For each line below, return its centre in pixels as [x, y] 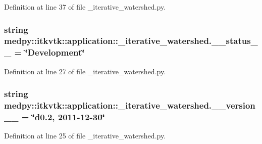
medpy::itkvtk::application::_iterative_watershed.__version [130, 105]
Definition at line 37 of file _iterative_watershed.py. [85, 7]
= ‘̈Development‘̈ [49, 52]
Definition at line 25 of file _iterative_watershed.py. [85, 136]
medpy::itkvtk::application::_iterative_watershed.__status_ [131, 41]
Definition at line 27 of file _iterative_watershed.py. [85, 71]
